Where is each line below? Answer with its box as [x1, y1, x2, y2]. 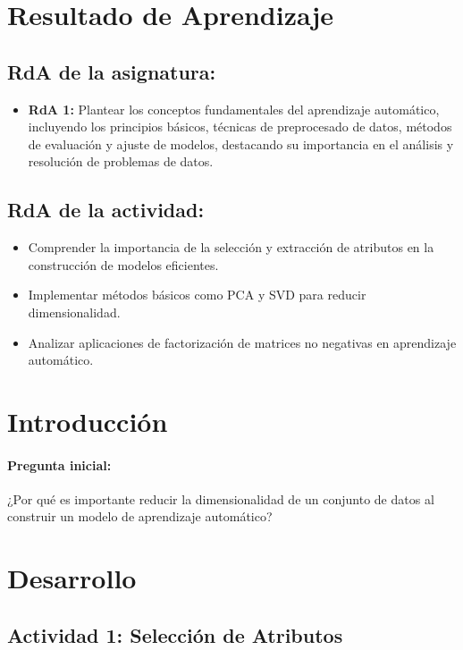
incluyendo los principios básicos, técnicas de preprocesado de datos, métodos [28, 117, 452, 136]
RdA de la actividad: [7, 196, 205, 224]
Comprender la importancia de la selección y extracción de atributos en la [28, 238, 434, 257]
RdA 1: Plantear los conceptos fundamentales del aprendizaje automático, [28, 99, 440, 118]
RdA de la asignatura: [7, 57, 216, 85]
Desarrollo [7, 560, 137, 596]
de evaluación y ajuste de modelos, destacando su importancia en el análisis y [28, 134, 454, 153]
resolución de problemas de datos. [28, 152, 214, 171]
